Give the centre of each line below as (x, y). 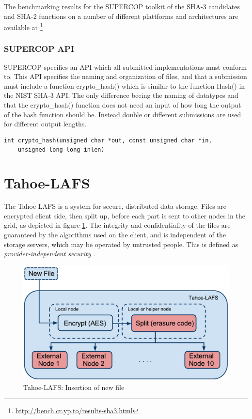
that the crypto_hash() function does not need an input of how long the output (123, 105)
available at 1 (24, 26)
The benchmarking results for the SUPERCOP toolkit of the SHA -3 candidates (122, 6)
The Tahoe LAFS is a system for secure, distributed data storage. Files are (115, 206)
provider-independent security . (50, 254)
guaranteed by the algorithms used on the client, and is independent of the (115, 234)
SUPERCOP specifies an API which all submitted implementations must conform (126, 67)
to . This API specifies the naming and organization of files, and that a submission (126, 76)
